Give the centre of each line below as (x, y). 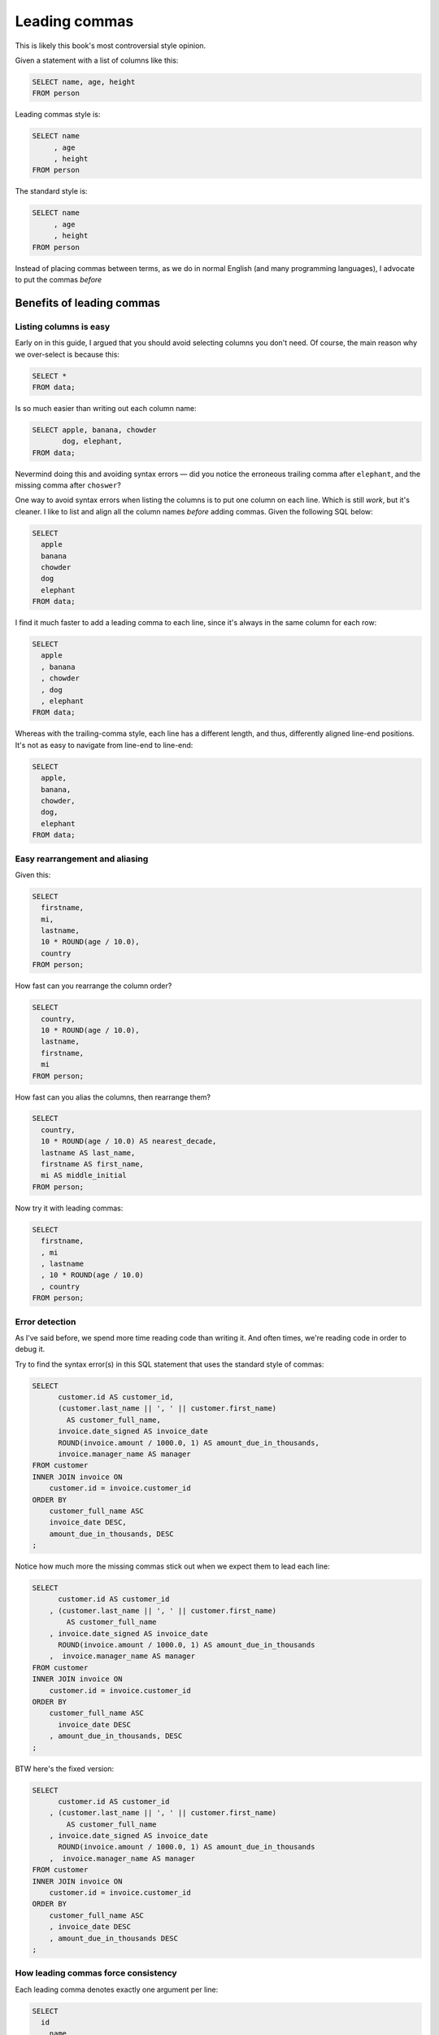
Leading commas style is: (58, 115)
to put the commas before (59, 279)
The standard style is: (52, 191)
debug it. (30, 1349)
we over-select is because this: (67, 354)
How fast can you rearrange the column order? (93, 986)
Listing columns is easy (62, 326)
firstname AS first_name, (92, 1164)
